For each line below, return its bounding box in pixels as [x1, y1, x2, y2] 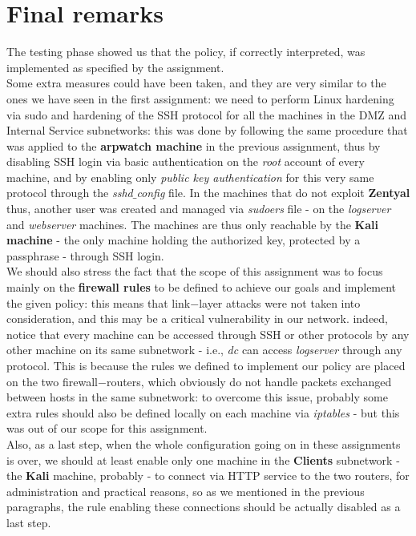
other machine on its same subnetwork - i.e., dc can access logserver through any [6, 341, 402, 358]
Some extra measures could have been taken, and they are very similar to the [6, 75, 386, 91]
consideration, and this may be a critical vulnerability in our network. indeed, [6, 310, 389, 327]
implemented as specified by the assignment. [6, 58, 224, 75]
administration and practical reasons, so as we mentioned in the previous [6, 482, 365, 499]
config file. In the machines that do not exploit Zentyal [136, 184, 410, 201]
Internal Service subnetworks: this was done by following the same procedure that [6, 122, 408, 139]
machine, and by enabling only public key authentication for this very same [6, 168, 374, 185]
